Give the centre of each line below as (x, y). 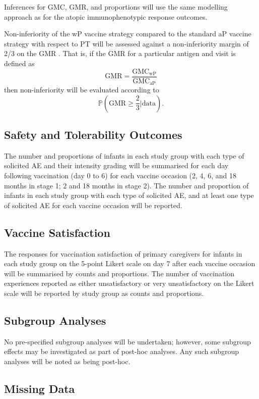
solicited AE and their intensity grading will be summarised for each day (116, 165)
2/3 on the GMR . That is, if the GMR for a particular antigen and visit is (120, 53)
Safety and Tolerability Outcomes (93, 135)
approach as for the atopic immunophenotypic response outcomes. (106, 16)
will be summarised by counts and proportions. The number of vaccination (119, 273)
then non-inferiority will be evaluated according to (82, 90)
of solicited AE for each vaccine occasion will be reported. (93, 205)
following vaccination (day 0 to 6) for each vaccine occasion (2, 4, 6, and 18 (120, 176)
